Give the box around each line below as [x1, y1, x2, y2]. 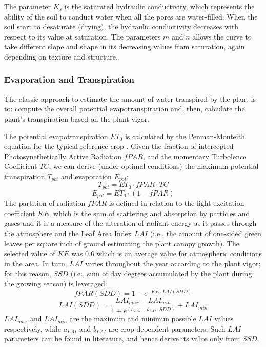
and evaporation [61, 170, 112, 181]
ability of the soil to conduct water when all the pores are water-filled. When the [4, 11, 258, 22]
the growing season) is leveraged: [4, 278, 107, 289]
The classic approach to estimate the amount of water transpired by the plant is [4, 93, 256, 104]
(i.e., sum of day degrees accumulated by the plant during [70, 268, 252, 279]
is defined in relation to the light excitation [109, 198, 244, 208]
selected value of [4, 248, 55, 259]
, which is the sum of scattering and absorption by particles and [49, 207, 250, 218]
